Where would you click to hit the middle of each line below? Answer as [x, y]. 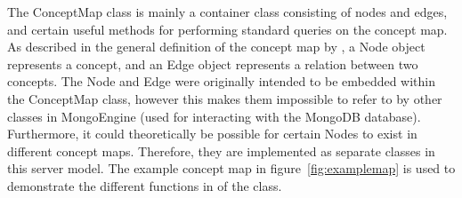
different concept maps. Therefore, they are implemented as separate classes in [221, 150]
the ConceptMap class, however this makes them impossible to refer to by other [225, 98]
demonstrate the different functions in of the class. [145, 185]
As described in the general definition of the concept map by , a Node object [216, 47]
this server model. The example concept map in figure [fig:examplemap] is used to [231, 168]
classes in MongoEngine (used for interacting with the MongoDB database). [214, 116]
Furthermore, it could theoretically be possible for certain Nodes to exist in [212, 134]
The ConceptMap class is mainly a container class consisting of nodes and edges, [227, 12]
